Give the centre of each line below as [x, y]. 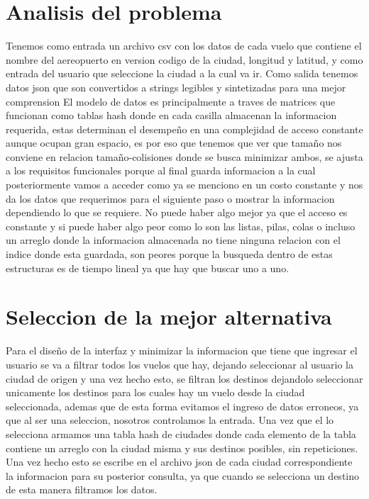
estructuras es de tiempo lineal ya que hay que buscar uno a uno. [148, 268]
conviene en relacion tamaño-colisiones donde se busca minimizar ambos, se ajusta [184, 156]
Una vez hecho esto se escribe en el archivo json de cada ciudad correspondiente [179, 462]
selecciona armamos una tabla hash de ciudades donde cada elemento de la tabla [181, 433]
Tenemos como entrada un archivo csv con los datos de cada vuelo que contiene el [184, 46]
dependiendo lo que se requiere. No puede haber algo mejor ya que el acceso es [177, 212]
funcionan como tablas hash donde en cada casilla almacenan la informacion [171, 115]
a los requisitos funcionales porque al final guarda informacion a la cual [161, 170]
